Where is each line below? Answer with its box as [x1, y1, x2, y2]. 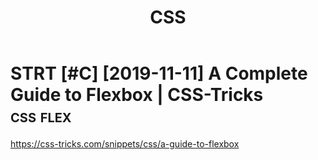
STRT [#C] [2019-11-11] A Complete [10, 62, 308, 85]
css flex [10, 105, 72, 128]
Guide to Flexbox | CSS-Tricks [10, 84, 264, 106]
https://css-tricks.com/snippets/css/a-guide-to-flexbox [10, 137, 240, 150]
